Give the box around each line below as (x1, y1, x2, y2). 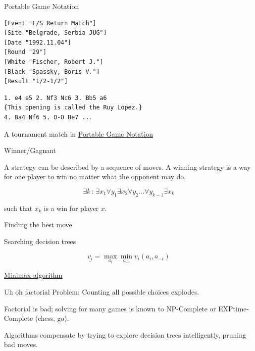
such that (4, 202, 33, 213)
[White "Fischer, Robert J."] (4, 58, 103, 65)
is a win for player (44, 202, 99, 213)
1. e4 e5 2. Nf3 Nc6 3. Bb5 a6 (4, 94, 107, 101)
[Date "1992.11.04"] (4, 39, 72, 46)
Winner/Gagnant (4, 145, 56, 155)
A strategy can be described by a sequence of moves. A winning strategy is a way (4, 161, 251, 172)
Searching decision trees (4, 236, 76, 246)
